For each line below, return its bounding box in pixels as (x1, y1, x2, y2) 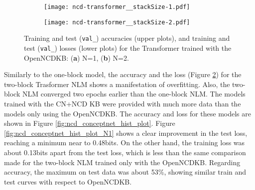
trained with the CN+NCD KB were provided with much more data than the (4, 98, 241, 108)
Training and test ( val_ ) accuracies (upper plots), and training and (24, 33, 230, 43)
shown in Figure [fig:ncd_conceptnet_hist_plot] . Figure (4, 118, 175, 128)
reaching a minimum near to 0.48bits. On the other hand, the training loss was (4, 137, 245, 148)
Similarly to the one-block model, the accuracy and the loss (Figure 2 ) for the (4, 69, 242, 80)
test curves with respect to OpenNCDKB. (4, 176, 132, 187)
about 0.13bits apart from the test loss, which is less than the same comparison (4, 147, 246, 157)
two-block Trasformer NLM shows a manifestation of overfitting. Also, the (4, 79, 230, 89)
